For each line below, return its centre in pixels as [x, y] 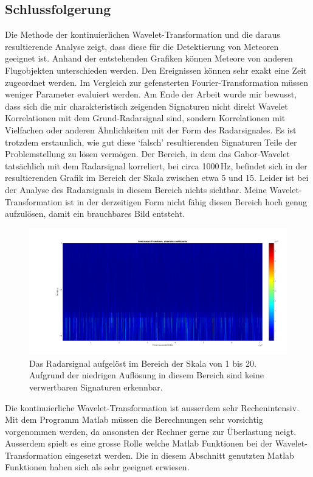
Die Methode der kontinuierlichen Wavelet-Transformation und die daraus [143, 34]
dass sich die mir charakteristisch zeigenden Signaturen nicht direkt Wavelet [146, 106]
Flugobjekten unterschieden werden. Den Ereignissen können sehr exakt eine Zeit [156, 70]
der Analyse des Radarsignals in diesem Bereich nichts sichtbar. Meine [136, 189]
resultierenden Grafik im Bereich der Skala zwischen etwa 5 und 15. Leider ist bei [157, 178]
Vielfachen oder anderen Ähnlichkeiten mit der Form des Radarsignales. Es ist [151, 129]
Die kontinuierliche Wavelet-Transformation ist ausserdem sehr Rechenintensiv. [152, 407]
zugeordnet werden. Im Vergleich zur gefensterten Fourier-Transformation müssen [157, 82]
